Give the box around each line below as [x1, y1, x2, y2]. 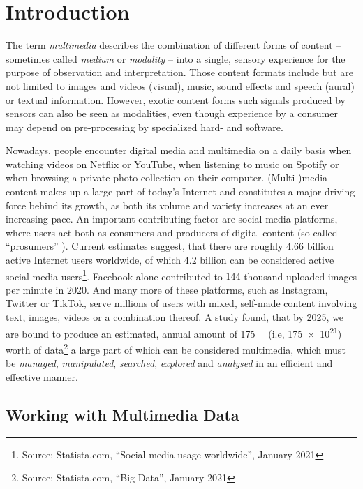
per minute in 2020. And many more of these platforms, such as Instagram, [6, 282, 328, 296]
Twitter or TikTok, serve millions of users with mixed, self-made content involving [6, 296, 357, 310]
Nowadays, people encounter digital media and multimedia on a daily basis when [6, 143, 352, 158]
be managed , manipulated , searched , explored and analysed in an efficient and [6, 356, 333, 370]
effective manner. [6, 369, 78, 384]
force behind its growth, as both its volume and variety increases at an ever [6, 197, 329, 212]
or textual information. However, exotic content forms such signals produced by [6, 92, 346, 107]
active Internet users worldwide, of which [6, 253, 181, 267]
